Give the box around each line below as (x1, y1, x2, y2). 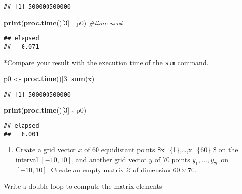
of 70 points (154, 154, 190, 164)
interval (15, 154, 38, 164)
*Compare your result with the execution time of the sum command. (4, 57, 209, 67)
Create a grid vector (15, 145, 76, 155)
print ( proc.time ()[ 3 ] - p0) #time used (4, 17, 123, 27)
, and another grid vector (72, 154, 147, 164)
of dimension (133, 164, 171, 174)
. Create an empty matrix (47, 164, 124, 174)
